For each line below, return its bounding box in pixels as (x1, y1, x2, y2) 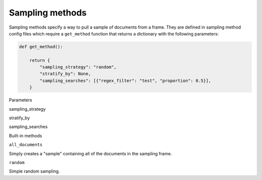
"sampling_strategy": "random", (39, 65, 116, 70)
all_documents (9, 142, 43, 147)
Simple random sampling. (9, 168, 60, 174)
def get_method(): (19, 44, 63, 49)
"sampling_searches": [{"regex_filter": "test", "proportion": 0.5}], (39, 78, 211, 83)
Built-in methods (9, 132, 42, 138)
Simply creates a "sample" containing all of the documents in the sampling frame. (9, 150, 172, 156)
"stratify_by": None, (39, 71, 91, 77)
